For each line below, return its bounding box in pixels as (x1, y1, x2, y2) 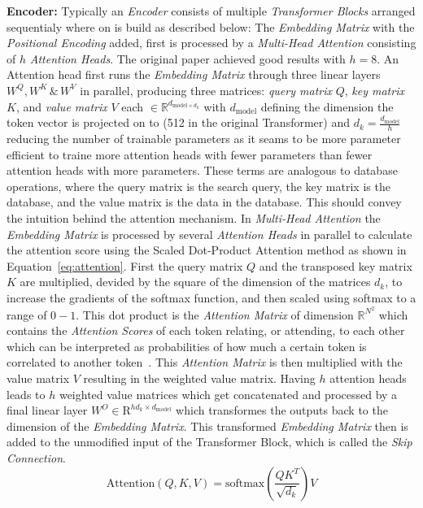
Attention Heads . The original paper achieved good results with (29, 50, 346, 67)
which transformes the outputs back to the (176, 402, 388, 419)
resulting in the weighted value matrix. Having (83, 369, 316, 386)
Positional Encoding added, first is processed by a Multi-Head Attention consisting (7, 34, 416, 51)
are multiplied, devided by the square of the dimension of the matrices (20, 273, 371, 290)
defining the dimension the (260, 98, 394, 115)
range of (7, 306, 47, 323)
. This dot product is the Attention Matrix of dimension (76, 306, 354, 323)
